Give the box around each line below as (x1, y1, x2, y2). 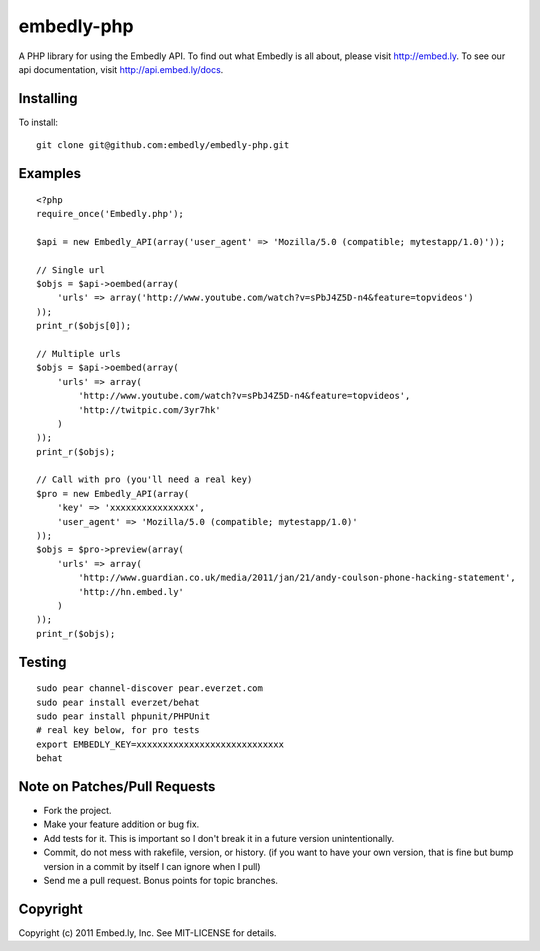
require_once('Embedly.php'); (36, 208, 185, 220)
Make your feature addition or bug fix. (43, 818, 200, 830)
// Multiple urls (36, 348, 121, 359)
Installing (18, 90, 79, 107)
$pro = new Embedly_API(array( (36, 488, 190, 499)
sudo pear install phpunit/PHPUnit (36, 710, 211, 722)
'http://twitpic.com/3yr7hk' (78, 404, 222, 415)
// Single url (36, 264, 105, 275)
